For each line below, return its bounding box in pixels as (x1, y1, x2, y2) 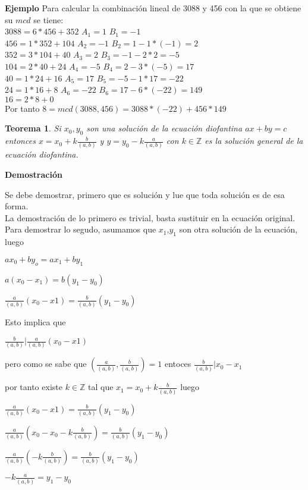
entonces (5, 134, 36, 147)
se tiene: (33, 13, 64, 26)
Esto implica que (5, 315, 66, 328)
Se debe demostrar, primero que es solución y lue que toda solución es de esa (5, 188, 285, 200)
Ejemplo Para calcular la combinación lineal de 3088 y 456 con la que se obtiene (5, 2, 301, 14)
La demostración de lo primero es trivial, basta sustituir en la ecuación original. (5, 211, 296, 224)
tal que (88, 381, 114, 393)
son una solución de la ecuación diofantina (86, 122, 243, 134)
